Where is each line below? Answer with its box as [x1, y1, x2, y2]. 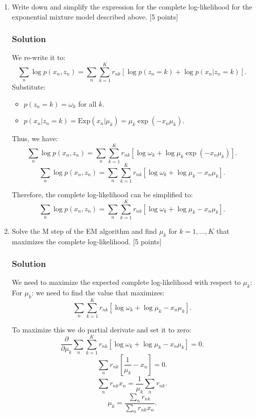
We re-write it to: [12, 52, 66, 63]
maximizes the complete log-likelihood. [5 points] [12, 236, 162, 246]
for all [78, 98, 97, 109]
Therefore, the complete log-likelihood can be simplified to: [12, 189, 193, 200]
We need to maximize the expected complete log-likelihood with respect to [12, 277, 241, 287]
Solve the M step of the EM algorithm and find [12, 225, 157, 236]
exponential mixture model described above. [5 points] [12, 11, 178, 22]
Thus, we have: [12, 133, 58, 144]
